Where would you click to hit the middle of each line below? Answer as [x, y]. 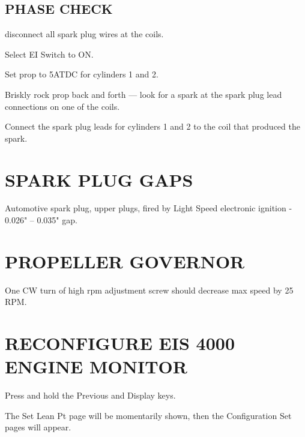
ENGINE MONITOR [96, 366]
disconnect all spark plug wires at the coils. [84, 34]
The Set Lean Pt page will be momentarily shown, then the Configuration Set [148, 415]
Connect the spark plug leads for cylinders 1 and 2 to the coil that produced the [152, 126]
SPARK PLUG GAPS [99, 179]
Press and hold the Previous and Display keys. [90, 395]
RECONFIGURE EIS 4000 [120, 343]
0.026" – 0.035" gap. [41, 220]
